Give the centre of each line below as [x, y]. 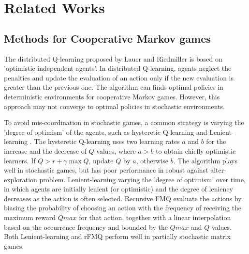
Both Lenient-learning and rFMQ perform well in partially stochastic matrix [117, 236]
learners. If [20, 160]
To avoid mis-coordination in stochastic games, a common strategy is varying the [124, 122]
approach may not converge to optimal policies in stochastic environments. [114, 106]
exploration [21, 179]
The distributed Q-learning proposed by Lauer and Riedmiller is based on [113, 58]
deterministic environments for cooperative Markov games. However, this [112, 96]
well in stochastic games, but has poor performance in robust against [106, 170]
